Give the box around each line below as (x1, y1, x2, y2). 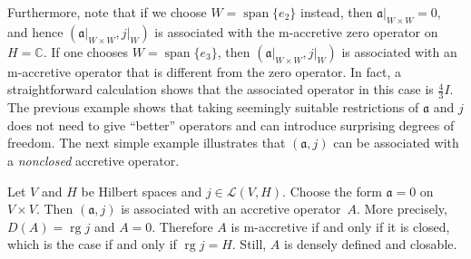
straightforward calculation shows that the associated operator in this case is (7, 80, 434, 99)
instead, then (299, 3, 373, 21)
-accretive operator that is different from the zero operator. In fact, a (17, 62, 401, 81)
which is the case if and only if (7, 235, 177, 254)
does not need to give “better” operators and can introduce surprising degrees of (7, 115, 455, 134)
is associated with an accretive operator (121, 199, 341, 218)
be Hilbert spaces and (81, 181, 202, 200)
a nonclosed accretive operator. (7, 151, 180, 169)
